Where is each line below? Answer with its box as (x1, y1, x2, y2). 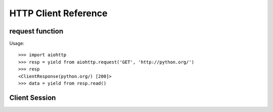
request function (9, 27, 63, 35)
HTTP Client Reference (9, 8, 108, 19)
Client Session (9, 93, 56, 102)
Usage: (9, 41, 25, 47)
